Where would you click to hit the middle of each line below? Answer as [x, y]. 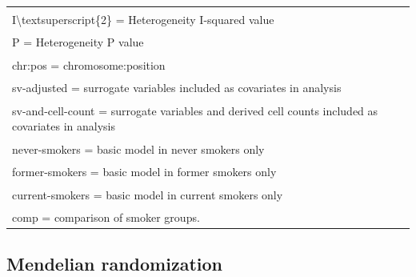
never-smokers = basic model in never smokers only [138, 149]
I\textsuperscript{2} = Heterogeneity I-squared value [143, 19]
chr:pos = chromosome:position [89, 64]
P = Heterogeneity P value [78, 41]
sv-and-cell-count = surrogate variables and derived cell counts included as [195, 110]
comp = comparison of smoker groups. [106, 217]
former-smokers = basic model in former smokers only [144, 171]
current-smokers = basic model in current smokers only [148, 194]
